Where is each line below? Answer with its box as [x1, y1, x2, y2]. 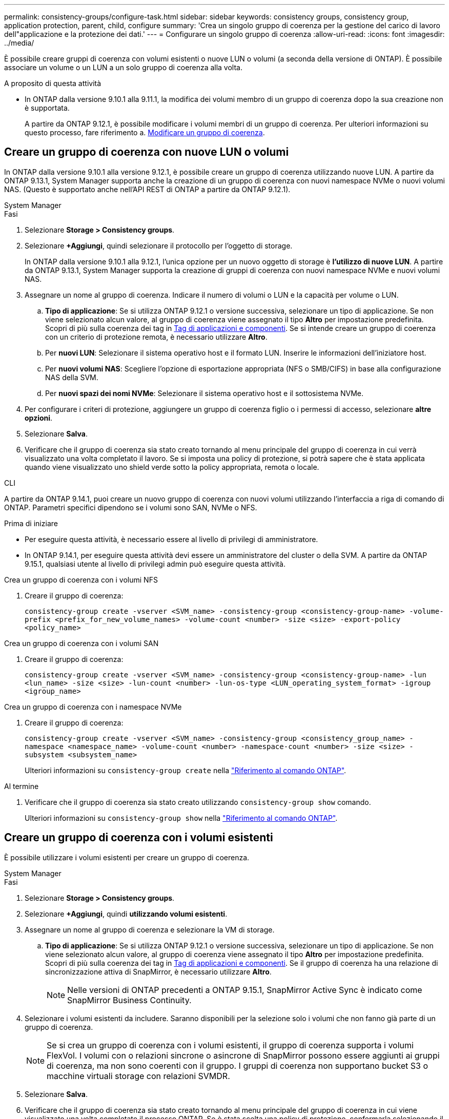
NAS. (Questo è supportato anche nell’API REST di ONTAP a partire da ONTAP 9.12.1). [4, 184, 291, 194]
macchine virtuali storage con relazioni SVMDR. [47, 1070, 230, 1081]
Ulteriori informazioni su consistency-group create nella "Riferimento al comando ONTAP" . [25, 765, 346, 775]
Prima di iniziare [4, 519, 58, 528]
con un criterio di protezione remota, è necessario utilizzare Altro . [45, 332, 268, 341]
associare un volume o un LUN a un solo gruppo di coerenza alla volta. [4, 63, 243, 72]
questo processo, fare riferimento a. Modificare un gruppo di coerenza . [25, 128, 265, 137]
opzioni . [25, 413, 53, 422]
